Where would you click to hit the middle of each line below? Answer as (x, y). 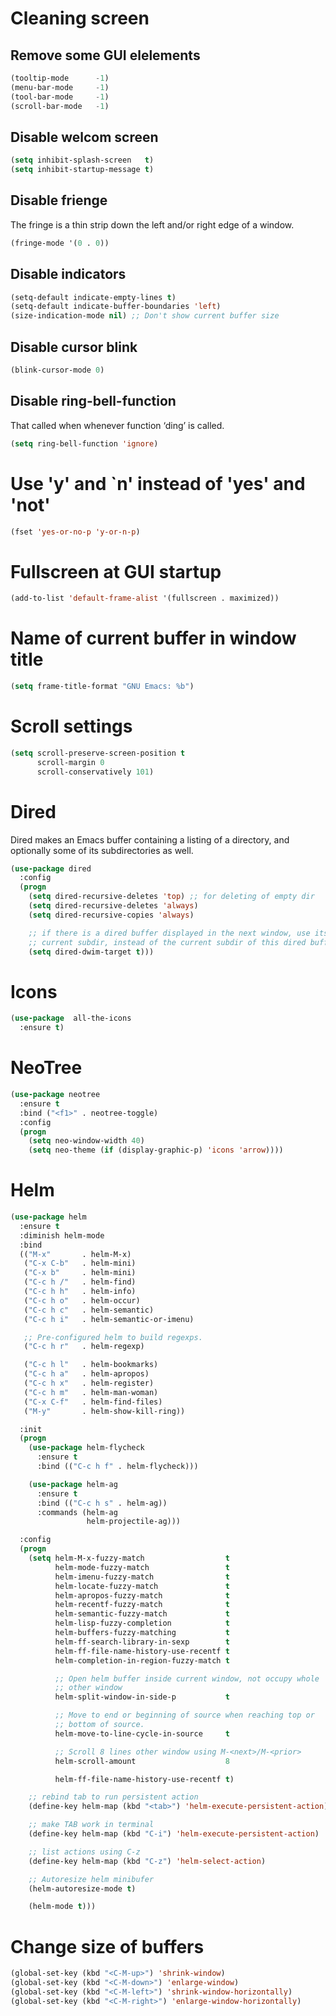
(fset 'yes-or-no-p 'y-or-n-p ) (75, 532)
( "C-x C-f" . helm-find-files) (93, 1402)
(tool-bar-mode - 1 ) (60, 97)
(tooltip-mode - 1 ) (60, 78)
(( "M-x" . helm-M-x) (75, 1254)
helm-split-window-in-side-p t (142, 1697)
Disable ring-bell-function (93, 401)
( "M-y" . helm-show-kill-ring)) (104, 1411)
